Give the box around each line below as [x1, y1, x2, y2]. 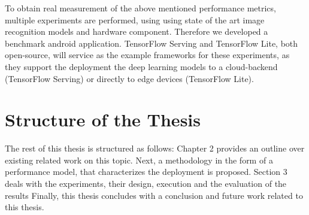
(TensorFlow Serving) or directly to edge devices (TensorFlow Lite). [5, 72, 254, 84]
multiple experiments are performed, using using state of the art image [5, 13, 265, 26]
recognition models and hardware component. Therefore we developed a [5, 25, 268, 38]
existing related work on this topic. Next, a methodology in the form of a [5, 153, 273, 166]
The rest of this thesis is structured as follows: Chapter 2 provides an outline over [5, 142, 305, 155]
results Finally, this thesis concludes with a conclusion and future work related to [5, 189, 303, 201]
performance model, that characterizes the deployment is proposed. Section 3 [5, 165, 287, 178]
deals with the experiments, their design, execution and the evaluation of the [5, 177, 287, 190]
